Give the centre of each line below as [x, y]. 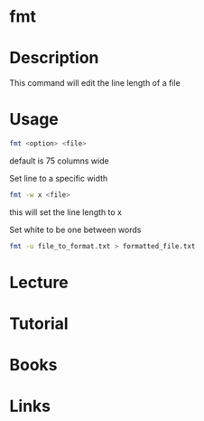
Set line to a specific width [59, 178]
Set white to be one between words [75, 229]
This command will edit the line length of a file [95, 83]
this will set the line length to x [65, 212]
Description [54, 58]
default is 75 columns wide [60, 161]
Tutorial [39, 324]
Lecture [39, 282]
